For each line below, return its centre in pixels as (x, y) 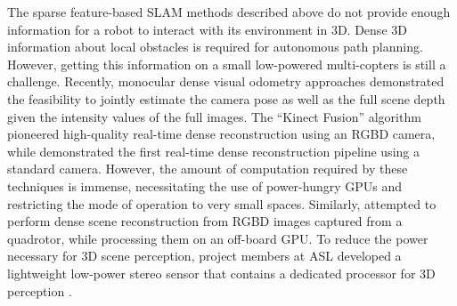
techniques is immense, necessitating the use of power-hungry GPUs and (205, 185)
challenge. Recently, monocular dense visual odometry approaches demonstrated (226, 81)
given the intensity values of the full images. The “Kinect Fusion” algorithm (214, 116)
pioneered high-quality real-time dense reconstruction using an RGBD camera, (221, 134)
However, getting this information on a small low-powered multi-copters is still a (227, 64)
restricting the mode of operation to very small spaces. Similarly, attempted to (222, 203)
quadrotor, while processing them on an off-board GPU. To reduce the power (218, 238)
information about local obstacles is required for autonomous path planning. (215, 47)
